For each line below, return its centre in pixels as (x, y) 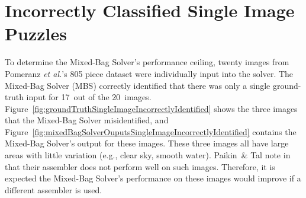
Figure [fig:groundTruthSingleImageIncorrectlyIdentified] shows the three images (151, 108)
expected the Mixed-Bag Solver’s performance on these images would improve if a (153, 178)
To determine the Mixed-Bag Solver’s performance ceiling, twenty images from (147, 62)
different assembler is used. (54, 189)
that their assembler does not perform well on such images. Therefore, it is (140, 166)
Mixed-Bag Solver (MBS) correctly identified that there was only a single (138, 85)
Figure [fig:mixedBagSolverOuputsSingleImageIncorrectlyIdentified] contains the (151, 131)
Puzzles (36, 33)
